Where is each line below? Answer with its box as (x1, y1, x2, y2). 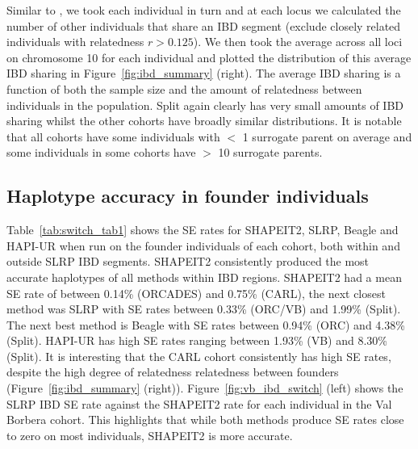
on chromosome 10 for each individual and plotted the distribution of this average (6, 48, 412, 65)
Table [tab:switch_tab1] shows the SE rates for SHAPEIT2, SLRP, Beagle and (6, 221, 399, 238)
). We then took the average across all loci (193, 33, 403, 50)
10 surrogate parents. (218, 144, 323, 161)
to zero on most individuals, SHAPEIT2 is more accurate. (6, 426, 293, 443)
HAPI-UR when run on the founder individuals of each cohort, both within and (6, 237, 400, 254)
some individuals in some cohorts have (6, 144, 196, 161)
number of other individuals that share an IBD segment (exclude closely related (6, 17, 401, 34)
